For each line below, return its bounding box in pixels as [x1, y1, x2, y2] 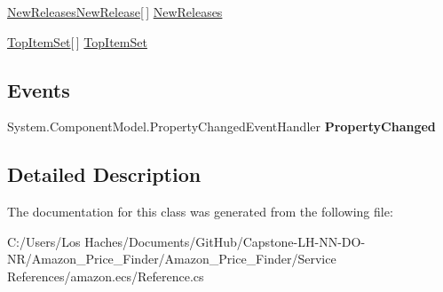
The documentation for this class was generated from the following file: [7, 202, 393, 221]
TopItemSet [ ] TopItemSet [7, 32, 147, 51]
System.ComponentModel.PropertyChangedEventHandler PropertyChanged [7, 117, 436, 136]
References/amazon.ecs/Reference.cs [7, 266, 204, 285]
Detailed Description [7, 161, 202, 188]
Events [7, 75, 70, 103]
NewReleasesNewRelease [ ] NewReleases [7, 3, 223, 20]
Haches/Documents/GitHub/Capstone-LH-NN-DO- [84, 232, 366, 250]
